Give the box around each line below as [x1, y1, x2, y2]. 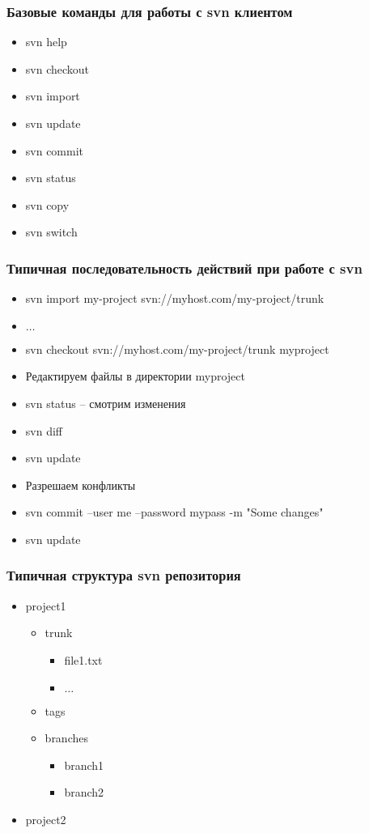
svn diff [25, 422, 62, 439]
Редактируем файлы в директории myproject [25, 368, 245, 385]
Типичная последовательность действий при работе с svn [6, 257, 363, 278]
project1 [25, 597, 66, 614]
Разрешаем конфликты [25, 476, 136, 493]
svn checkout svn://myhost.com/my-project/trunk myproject [25, 340, 329, 357]
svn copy [25, 196, 70, 213]
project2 [25, 810, 66, 827]
